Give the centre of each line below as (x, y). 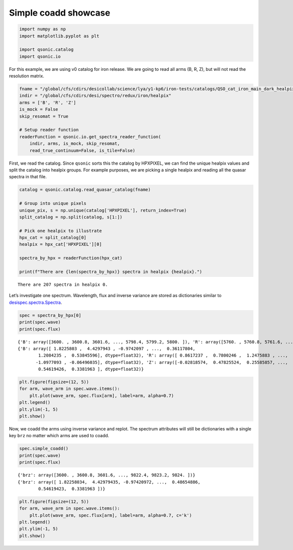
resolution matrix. (27, 76)
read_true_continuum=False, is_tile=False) (82, 150)
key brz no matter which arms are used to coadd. (59, 436)
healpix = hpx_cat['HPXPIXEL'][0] (61, 244)
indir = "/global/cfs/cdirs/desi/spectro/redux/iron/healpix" (95, 96)
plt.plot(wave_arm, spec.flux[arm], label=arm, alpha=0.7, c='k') (111, 515)
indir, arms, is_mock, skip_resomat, (75, 144)
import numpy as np (42, 29)
